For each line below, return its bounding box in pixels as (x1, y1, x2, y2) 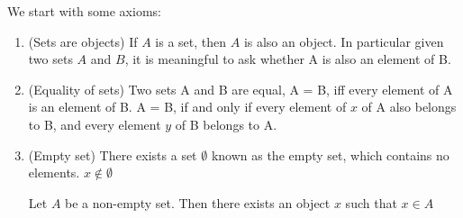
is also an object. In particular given (243, 32, 444, 50)
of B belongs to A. (175, 114, 277, 133)
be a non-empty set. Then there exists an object (65, 193, 331, 212)
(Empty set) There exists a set (28, 145, 197, 164)
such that (345, 193, 397, 212)
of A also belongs (361, 97, 457, 116)
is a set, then (155, 32, 227, 50)
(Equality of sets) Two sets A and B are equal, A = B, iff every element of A (28, 79, 453, 98)
